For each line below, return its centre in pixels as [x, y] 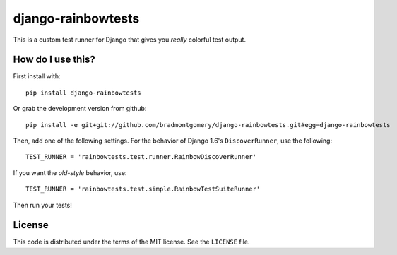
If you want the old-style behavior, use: [70, 172]
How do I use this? [54, 60]
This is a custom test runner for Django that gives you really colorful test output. [130, 40]
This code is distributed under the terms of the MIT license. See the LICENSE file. [131, 242]
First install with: [37, 76]
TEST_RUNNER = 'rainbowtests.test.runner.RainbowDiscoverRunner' [141, 157]
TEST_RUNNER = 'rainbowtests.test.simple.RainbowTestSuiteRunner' [143, 189]
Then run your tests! [42, 205]
